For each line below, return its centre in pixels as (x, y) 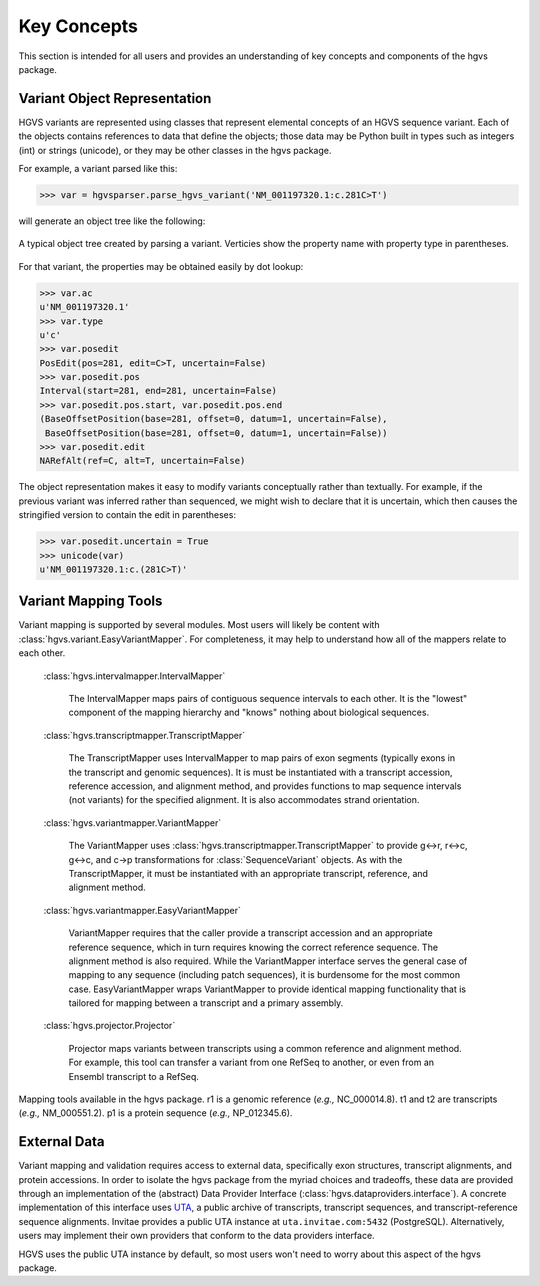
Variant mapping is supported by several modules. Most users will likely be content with (199, 625)
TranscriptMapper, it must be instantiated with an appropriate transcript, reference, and (248, 873)
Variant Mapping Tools (90, 601)
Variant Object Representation (115, 98)
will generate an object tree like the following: (112, 221)
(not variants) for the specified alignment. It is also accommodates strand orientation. (244, 800)
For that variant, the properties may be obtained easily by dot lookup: (161, 266)
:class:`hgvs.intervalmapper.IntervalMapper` (134, 676)
